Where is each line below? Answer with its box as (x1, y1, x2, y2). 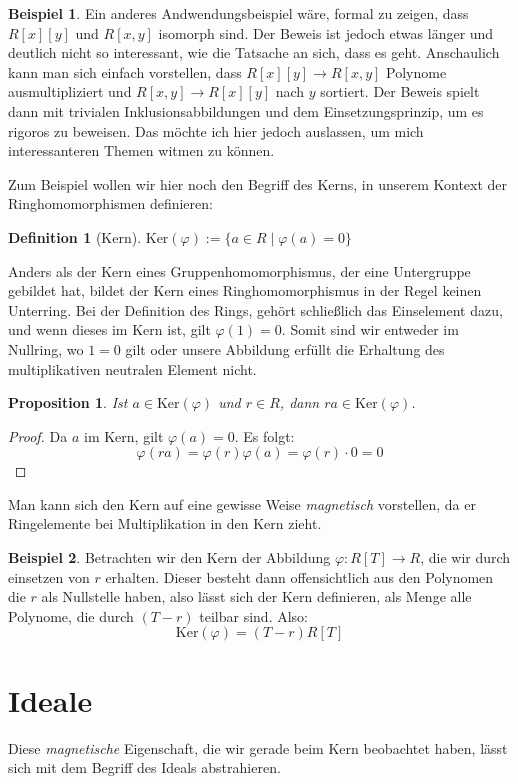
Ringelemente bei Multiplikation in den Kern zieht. (8, 513, 322, 534)
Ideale (8, 679, 93, 720)
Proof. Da (8, 425, 68, 446)
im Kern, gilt (83, 425, 164, 446)
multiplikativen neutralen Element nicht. (8, 358, 257, 379)
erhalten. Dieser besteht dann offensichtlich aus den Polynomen (105, 566, 494, 587)
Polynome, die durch (8, 605, 134, 626)
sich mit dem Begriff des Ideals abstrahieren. (8, 757, 281, 778)
